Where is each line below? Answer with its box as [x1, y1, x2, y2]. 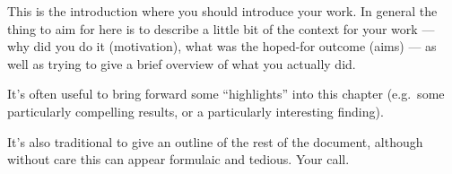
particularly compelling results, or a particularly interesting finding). [7, 101, 384, 120]
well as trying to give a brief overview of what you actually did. [7, 54, 356, 73]
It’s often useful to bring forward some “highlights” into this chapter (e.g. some [7, 84, 445, 103]
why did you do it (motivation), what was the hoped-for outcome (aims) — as [7, 37, 437, 56]
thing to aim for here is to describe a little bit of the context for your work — [7, 19, 435, 38]
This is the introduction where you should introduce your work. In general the [7, 2, 438, 20]
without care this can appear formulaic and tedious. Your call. [7, 150, 350, 169]
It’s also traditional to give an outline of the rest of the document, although [7, 132, 423, 151]
